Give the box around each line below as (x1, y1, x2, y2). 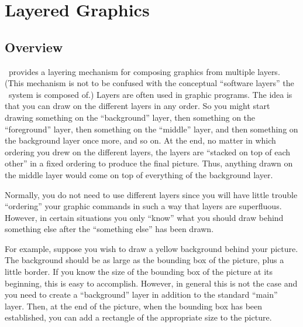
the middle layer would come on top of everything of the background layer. (5, 168, 273, 180)
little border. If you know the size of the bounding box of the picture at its (5, 265, 273, 278)
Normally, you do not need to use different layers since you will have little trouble (5, 188, 298, 200)
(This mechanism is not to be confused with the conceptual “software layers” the (5, 77, 294, 89)
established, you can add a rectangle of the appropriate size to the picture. (5, 311, 272, 323)
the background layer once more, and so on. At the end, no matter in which (5, 134, 276, 147)
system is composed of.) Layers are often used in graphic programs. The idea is (8, 88, 292, 100)
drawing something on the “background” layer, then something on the (5, 111, 256, 123)
